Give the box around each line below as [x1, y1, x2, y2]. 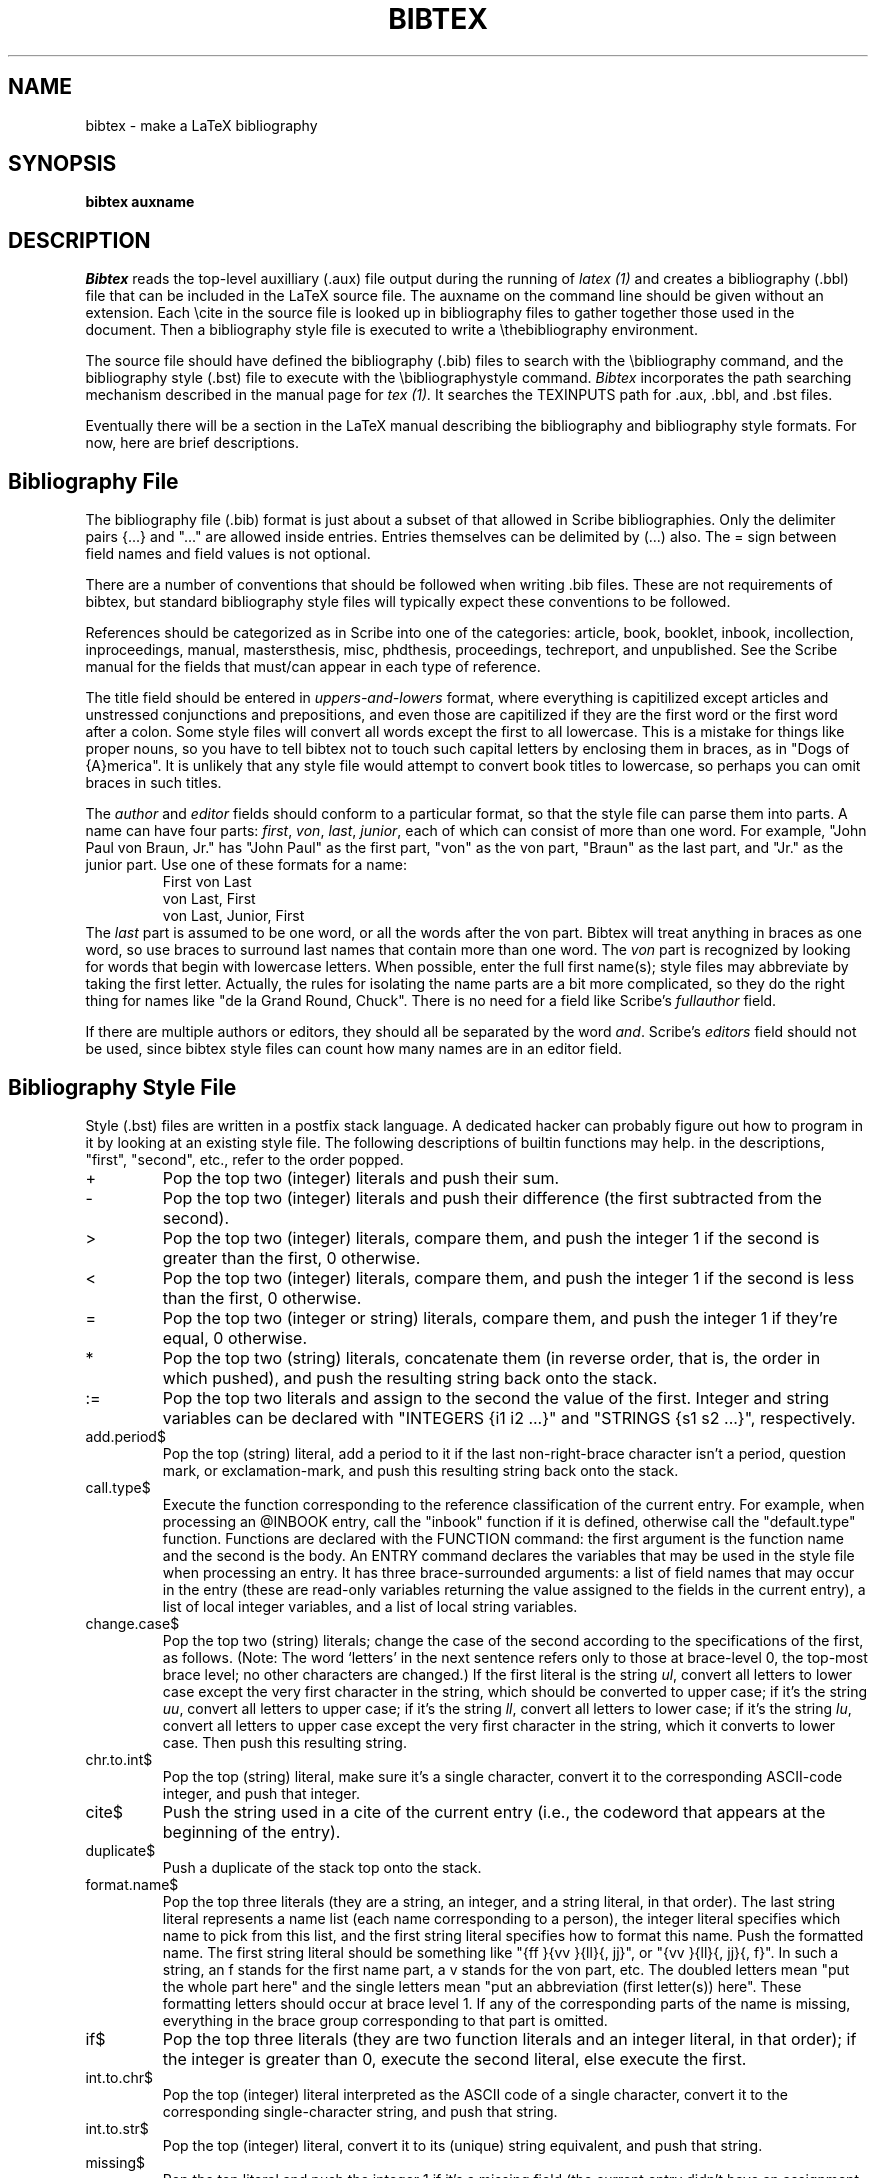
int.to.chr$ [85, 2068, 154, 2086]
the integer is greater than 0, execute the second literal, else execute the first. [162, 2048, 747, 2069]
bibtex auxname [85, 193, 195, 211]
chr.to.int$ [85, 1750, 153, 1768]
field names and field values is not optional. [85, 545, 371, 563]
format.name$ [85, 1875, 179, 1893]
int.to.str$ [85, 2119, 149, 2137]
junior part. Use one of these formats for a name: [85, 856, 407, 874]
